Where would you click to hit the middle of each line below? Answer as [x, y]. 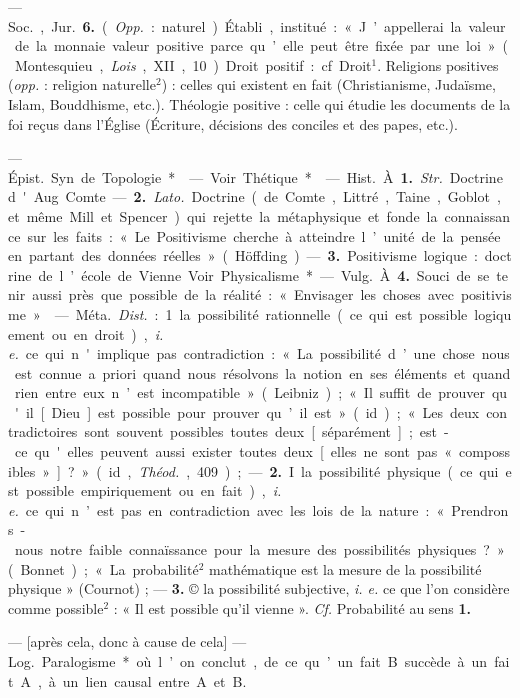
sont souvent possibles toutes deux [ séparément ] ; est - [266, 431]
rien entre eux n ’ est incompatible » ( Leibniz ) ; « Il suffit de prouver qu [261, 392]
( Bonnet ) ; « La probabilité [103, 568]
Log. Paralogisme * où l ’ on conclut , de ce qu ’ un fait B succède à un [248, 661]
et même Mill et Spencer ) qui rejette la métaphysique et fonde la [223, 215]
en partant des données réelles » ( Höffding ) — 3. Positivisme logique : [243, 255]
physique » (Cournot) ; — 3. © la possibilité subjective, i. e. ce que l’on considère [259, 588]
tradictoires [43, 431]
